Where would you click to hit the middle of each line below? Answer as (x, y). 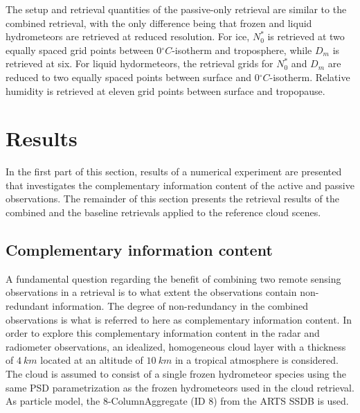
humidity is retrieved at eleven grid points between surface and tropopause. (165, 90)
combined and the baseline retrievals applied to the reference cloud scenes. (163, 212)
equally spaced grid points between (80, 50)
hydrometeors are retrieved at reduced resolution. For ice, (128, 36)
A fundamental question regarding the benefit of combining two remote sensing (173, 278)
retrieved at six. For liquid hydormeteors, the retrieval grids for (139, 63)
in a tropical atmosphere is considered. (256, 360)
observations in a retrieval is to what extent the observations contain (151, 292)
